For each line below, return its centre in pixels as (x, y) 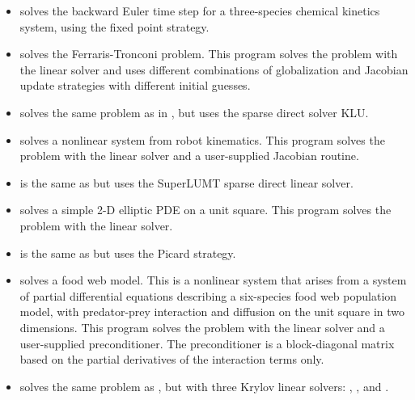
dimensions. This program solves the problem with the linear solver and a (202, 327)
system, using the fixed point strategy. (114, 26)
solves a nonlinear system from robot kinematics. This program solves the (202, 139)
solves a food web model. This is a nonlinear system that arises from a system (213, 280)
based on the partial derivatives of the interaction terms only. (172, 359)
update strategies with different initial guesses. (135, 85)
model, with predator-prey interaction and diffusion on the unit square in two (212, 312)
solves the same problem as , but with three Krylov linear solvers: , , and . (204, 386)
